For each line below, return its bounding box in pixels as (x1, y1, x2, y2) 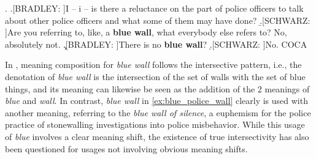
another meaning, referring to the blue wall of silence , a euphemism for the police (5, 106, 311, 119)
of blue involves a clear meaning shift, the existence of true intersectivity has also (5, 130, 309, 142)
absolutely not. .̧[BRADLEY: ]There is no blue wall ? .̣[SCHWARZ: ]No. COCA (5, 37, 307, 50)
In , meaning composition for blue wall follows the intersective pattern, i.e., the (5, 58, 302, 71)
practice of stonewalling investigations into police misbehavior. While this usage (5, 118, 305, 131)
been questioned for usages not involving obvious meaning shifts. (5, 142, 248, 155)
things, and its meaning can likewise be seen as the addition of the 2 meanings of (5, 82, 310, 95)
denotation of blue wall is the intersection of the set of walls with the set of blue (5, 70, 306, 83)
